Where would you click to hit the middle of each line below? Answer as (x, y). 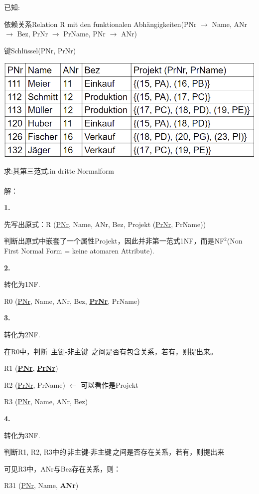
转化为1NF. (22, 284)
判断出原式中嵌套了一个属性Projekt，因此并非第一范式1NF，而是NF (114, 241)
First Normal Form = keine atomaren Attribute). (79, 250)
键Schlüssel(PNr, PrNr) (40, 50)
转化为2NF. (22, 334)
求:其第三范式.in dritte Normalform (59, 171)
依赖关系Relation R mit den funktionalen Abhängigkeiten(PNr (100, 24)
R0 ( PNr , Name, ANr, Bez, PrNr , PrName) (72, 301)
